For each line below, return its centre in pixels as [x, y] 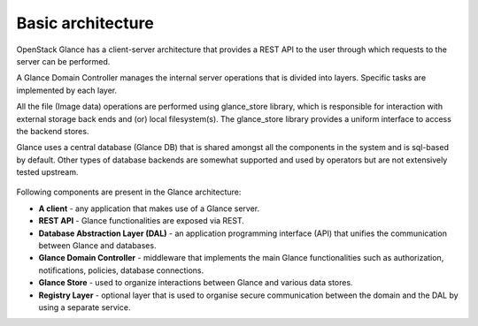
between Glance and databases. [97, 246]
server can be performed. [63, 61]
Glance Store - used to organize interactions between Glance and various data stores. [196, 283]
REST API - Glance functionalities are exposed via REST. [142, 221]
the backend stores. [53, 131]
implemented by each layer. [67, 90]
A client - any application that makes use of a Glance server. [149, 208]
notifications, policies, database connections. [121, 270]
